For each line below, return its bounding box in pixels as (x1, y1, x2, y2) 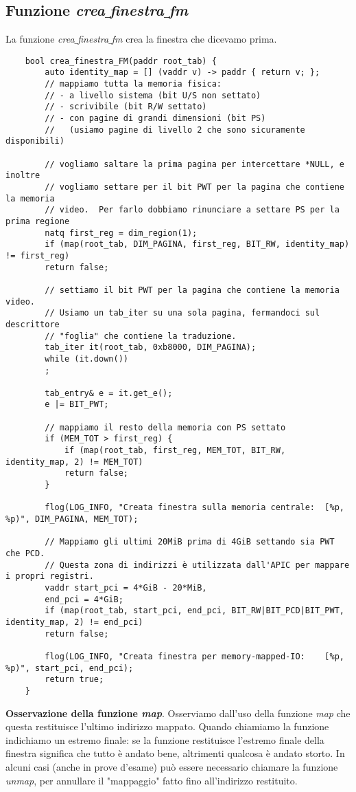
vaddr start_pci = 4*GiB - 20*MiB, (45, 582, 207, 593)
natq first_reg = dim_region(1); (45, 228, 198, 238)
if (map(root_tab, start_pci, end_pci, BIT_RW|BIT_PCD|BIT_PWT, (45, 606, 344, 616)
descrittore (5, 319, 60, 329)
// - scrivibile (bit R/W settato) (45, 102, 207, 112)
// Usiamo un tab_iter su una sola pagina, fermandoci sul (45, 308, 320, 318)
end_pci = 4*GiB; (45, 594, 123, 604)
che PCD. (5, 549, 45, 559)
